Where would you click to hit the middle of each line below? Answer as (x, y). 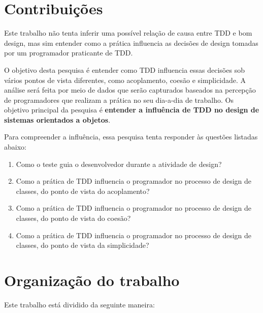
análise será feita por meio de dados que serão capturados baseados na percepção (130, 90)
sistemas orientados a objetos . (57, 119)
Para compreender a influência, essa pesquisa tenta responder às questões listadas (131, 137)
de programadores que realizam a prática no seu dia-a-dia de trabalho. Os (119, 99)
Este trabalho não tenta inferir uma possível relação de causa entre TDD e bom (128, 33)
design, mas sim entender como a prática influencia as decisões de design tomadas (131, 42)
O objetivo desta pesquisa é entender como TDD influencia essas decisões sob (124, 69)
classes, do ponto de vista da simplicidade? (83, 245)
